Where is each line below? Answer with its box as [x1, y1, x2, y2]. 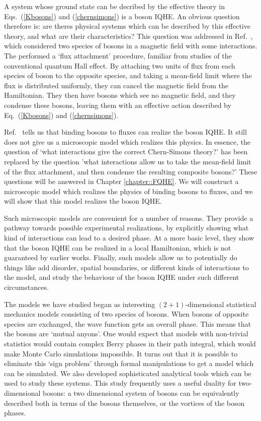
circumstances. [4, 282, 49, 292]
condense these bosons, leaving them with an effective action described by [4, 99, 231, 110]
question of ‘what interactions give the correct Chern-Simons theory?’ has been [4, 146, 248, 157]
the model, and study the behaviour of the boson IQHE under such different [4, 272, 239, 282]
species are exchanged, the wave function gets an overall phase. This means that [4, 318, 251, 329]
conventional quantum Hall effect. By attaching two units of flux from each [4, 60, 235, 71]
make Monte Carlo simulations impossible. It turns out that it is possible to [4, 348, 238, 358]
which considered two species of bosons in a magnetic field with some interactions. [4, 40, 257, 51]
